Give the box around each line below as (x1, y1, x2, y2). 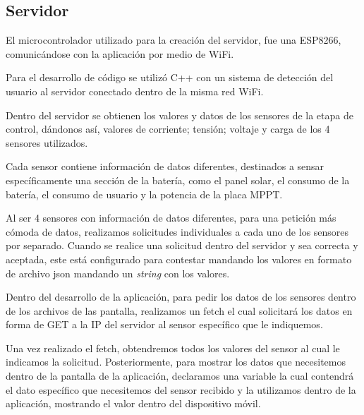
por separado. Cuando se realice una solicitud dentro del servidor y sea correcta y (6, 238, 358, 253)
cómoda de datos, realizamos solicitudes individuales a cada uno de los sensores (6, 224, 349, 239)
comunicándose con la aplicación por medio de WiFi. (6, 46, 234, 61)
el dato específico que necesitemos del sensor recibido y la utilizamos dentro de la (6, 382, 356, 397)
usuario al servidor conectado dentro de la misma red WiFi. (6, 83, 264, 98)
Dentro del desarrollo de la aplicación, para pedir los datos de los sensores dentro (6, 289, 356, 304)
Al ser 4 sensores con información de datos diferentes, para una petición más (6, 210, 336, 225)
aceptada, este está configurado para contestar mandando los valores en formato (6, 251, 352, 266)
